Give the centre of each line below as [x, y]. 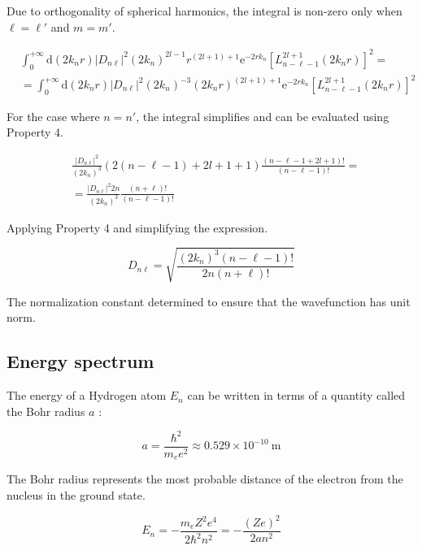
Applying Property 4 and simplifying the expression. [137, 227]
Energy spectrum [80, 361]
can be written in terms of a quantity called [296, 395]
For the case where [53, 116]
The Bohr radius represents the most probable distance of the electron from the [205, 479]
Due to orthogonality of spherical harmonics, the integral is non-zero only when [204, 11]
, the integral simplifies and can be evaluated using [263, 116]
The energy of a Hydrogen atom [87, 395]
